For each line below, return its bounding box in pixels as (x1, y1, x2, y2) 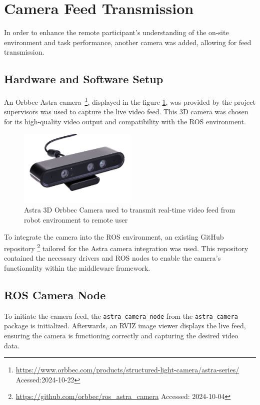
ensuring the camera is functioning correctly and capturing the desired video (4, 330, 238, 340)
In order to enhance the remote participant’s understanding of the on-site (4, 27, 229, 38)
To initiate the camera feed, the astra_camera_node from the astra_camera (4, 310, 238, 321)
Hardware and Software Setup (4, 71, 163, 87)
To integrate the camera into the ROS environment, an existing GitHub (4, 231, 224, 242)
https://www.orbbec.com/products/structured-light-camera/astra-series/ (15, 364, 239, 375)
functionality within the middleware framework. (4, 262, 150, 273)
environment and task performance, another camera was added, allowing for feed (4, 37, 251, 47)
